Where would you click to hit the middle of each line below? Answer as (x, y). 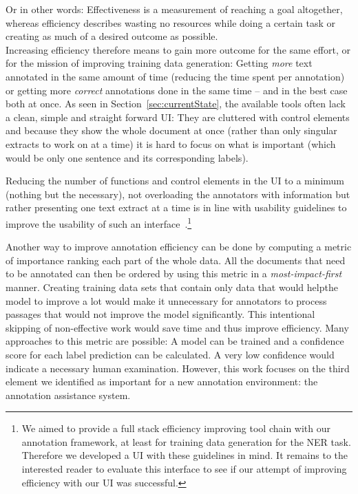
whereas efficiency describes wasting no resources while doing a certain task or (171, 22)
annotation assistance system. (68, 395)
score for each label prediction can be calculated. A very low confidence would (170, 354)
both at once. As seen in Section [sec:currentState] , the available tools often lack (176, 104)
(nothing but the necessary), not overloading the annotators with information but (178, 194)
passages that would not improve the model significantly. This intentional (160, 314)
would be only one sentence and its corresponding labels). (127, 157)
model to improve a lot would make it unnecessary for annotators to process (166, 300)
